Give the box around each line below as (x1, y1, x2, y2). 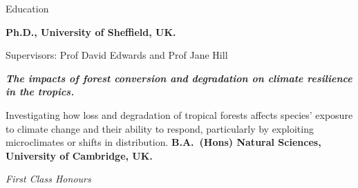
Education (6, 1, 49, 15)
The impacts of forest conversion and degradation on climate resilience (6, 70, 352, 85)
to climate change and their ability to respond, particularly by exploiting (6, 121, 314, 135)
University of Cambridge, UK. (6, 148, 153, 162)
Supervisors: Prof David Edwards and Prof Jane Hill (6, 48, 228, 62)
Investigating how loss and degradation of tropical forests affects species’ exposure (6, 107, 353, 122)
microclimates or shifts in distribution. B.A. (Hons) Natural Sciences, (6, 135, 321, 149)
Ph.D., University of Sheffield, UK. (6, 24, 176, 39)
